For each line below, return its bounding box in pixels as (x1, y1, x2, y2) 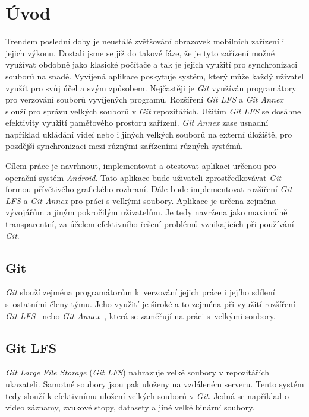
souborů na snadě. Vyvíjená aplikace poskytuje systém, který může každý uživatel (5, 69, 304, 82)
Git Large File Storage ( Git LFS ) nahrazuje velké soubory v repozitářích (5, 366, 269, 378)
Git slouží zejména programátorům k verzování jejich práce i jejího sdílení (5, 286, 275, 298)
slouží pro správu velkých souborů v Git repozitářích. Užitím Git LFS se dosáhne (5, 104, 301, 117)
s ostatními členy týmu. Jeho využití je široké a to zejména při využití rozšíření (5, 298, 295, 310)
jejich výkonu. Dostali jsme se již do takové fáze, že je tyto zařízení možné (5, 46, 275, 59)
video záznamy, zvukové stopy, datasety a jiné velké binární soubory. (5, 401, 255, 413)
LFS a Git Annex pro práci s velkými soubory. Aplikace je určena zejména (5, 194, 276, 206)
